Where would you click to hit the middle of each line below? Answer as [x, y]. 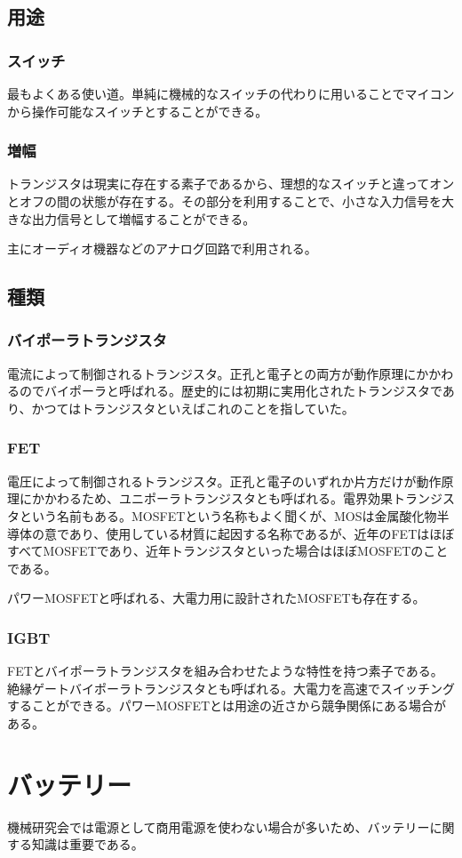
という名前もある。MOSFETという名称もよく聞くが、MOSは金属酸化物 [228, 515]
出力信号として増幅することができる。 [143, 218]
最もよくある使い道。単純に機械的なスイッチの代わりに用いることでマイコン [231, 93]
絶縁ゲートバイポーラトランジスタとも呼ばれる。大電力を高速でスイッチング [231, 688]
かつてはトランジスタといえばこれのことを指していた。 [193, 408]
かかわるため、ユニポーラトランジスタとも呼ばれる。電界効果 [212, 498]
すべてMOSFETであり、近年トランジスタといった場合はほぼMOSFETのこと [228, 551]
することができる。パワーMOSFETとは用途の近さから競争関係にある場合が [227, 706]
